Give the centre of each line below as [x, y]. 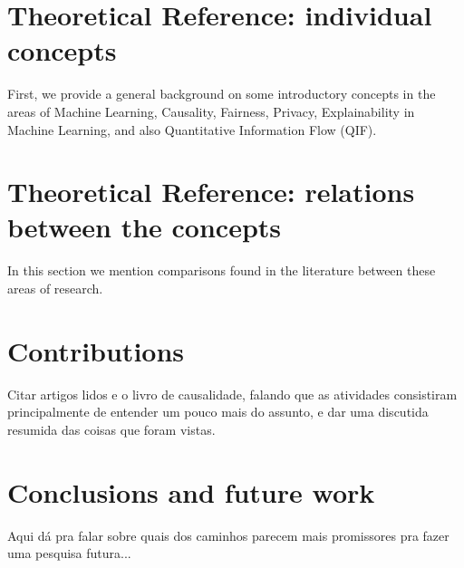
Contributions [96, 350]
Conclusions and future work [191, 491]
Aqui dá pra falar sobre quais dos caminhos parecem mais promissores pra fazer [228, 535]
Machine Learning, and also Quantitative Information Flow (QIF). [192, 129]
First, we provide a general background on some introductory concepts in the [222, 94]
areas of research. [55, 288]
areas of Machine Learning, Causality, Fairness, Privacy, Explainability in [211, 111]
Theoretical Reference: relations [211, 192]
